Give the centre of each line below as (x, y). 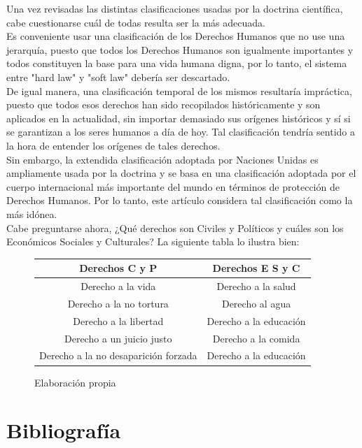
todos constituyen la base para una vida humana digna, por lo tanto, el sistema (177, 63)
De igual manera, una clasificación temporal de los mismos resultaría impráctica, (179, 91)
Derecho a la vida (118, 286)
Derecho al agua (256, 303)
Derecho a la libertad (118, 320)
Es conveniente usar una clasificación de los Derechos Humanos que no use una (176, 36)
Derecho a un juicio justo (118, 338)
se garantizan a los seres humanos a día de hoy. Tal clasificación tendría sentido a (181, 132)
